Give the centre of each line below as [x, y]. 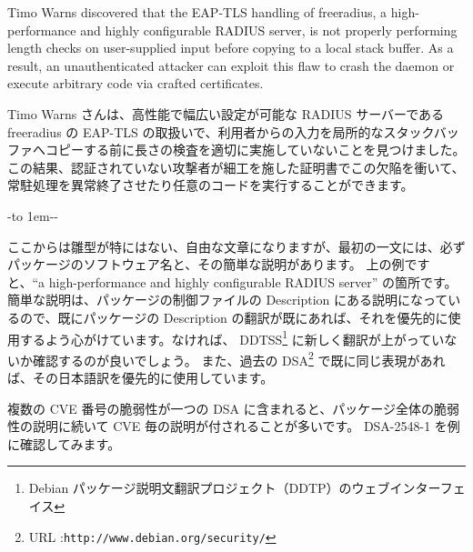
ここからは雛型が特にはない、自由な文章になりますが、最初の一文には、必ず [236, 246]
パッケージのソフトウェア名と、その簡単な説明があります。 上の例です [219, 264]
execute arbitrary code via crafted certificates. [136, 83]
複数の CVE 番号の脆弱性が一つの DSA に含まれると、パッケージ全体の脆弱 [233, 408]
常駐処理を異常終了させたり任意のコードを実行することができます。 [211, 185]
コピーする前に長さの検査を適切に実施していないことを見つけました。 [255, 150]
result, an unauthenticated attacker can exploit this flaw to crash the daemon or [231, 65]
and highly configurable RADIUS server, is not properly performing [269, 30]
